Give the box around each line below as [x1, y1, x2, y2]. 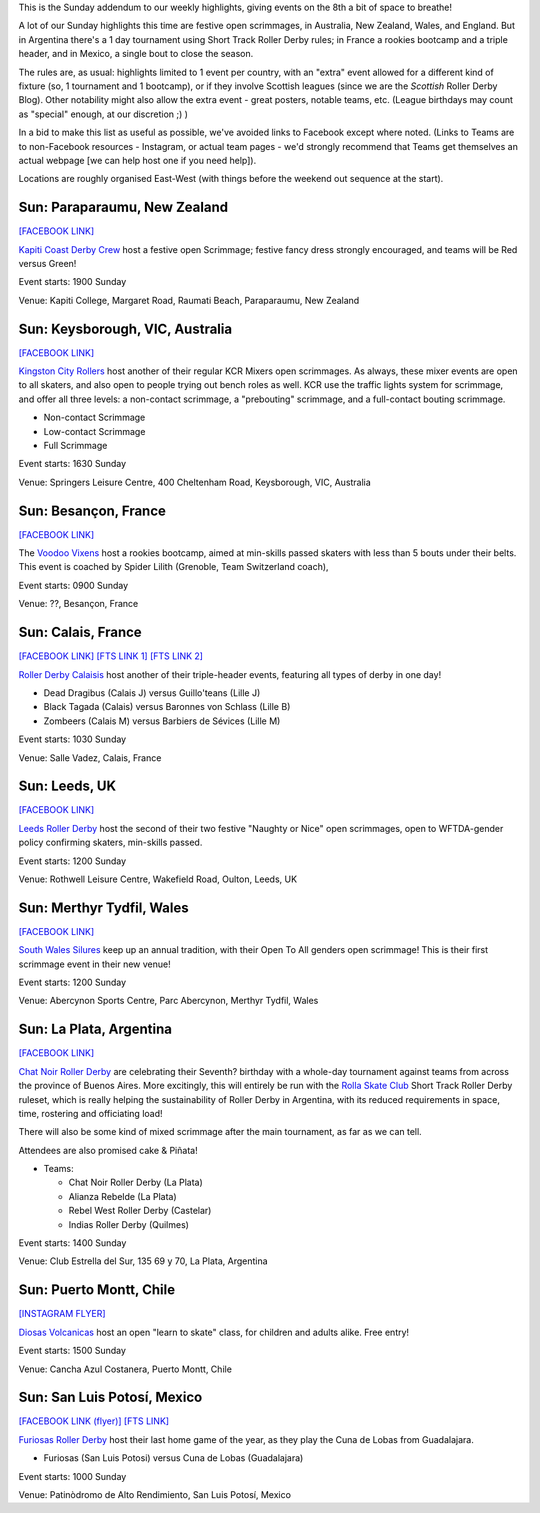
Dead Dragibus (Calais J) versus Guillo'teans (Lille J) [43, 686, 261, 699]
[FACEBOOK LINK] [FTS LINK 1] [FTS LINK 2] [18, 650, 204, 662]
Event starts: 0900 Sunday [18, 579, 129, 591]
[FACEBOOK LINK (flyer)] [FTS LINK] [18, 1415, 170, 1427]
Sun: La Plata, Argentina [18, 1021, 172, 1038]
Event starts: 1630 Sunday [18, 458, 127, 470]
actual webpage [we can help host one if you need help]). [18, 154, 257, 166]
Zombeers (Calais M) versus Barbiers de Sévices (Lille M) [43, 715, 281, 727]
